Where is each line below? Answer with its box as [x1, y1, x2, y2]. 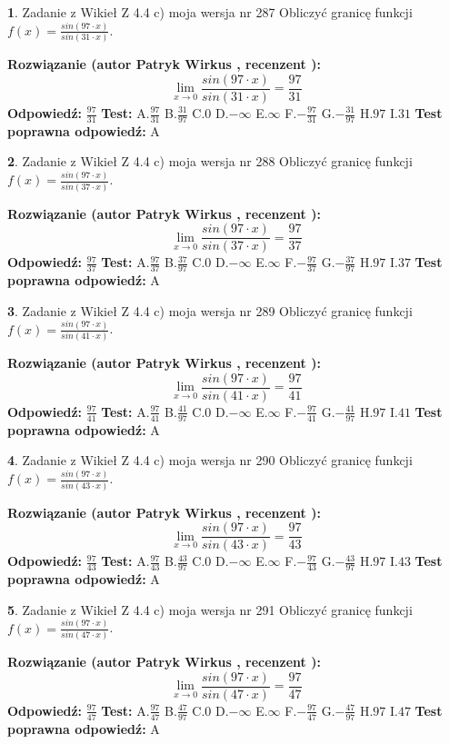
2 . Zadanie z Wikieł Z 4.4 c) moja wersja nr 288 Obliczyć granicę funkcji [7, 152, 413, 171]
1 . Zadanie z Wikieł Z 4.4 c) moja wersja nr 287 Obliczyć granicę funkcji [7, 3, 413, 21]
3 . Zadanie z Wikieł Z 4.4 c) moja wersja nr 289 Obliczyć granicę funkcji [7, 301, 413, 320]
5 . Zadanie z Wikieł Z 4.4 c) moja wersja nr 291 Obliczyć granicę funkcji [7, 600, 413, 619]
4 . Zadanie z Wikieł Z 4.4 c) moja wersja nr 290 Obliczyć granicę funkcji [7, 451, 413, 470]
